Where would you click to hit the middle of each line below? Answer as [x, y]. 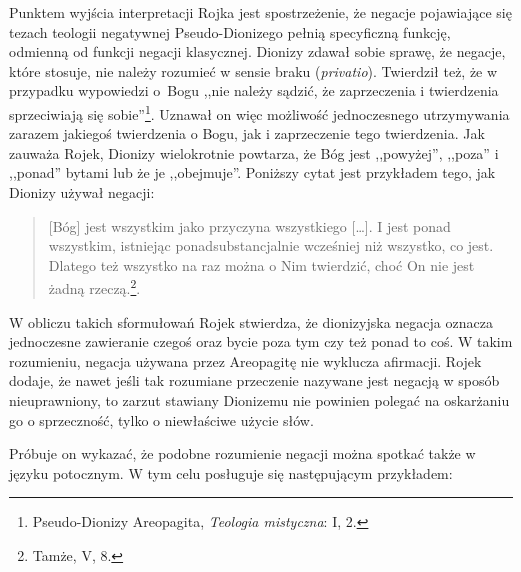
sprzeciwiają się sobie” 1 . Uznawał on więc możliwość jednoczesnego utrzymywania [259, 112]
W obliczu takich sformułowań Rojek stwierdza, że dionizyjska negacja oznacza [251, 321]
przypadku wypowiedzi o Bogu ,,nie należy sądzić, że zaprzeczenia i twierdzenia [254, 90]
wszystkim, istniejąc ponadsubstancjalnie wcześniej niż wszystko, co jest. [271, 245]
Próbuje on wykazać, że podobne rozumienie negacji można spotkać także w [242, 453]
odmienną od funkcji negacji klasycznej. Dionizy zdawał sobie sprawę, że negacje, [257, 51]
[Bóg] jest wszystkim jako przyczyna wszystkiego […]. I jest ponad [249, 225]
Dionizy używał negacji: [82, 192]
